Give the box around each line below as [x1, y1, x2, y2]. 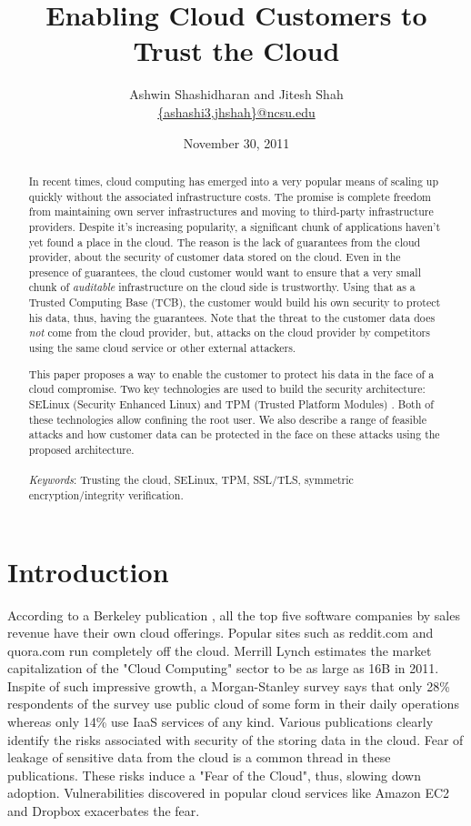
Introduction [7, 552, 169, 589]
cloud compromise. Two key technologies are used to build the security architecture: [28, 381, 426, 397]
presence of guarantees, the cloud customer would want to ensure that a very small [28, 264, 421, 279]
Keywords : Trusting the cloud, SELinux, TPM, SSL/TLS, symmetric [28, 472, 354, 488]
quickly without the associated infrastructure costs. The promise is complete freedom [28, 188, 431, 204]
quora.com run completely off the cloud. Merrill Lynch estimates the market [7, 640, 432, 660]
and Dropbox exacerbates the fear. [7, 801, 200, 821]
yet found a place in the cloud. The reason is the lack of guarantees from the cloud [28, 234, 421, 249]
